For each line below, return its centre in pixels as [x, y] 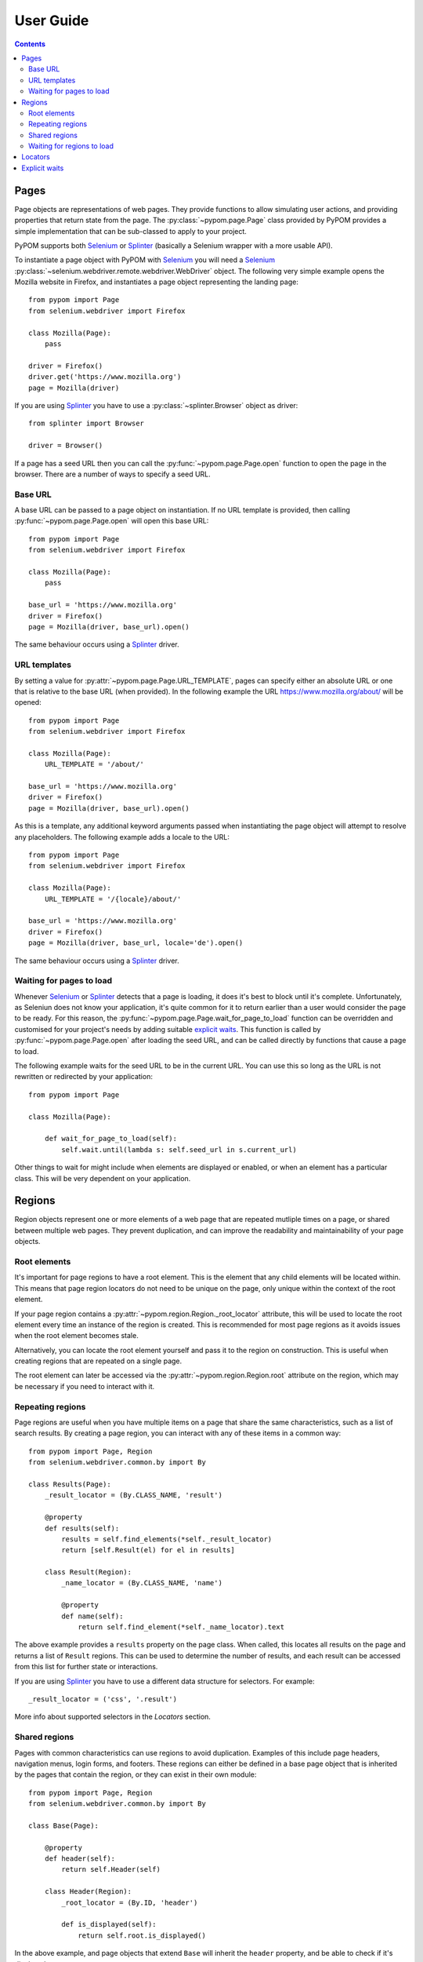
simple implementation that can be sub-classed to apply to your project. [130, 231]
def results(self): [82, 1528]
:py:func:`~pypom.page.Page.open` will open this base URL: [112, 521]
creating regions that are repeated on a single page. [98, 1361]
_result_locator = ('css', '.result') [103, 1699]
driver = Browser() [66, 446]
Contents [30, 44]
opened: [28, 702]
